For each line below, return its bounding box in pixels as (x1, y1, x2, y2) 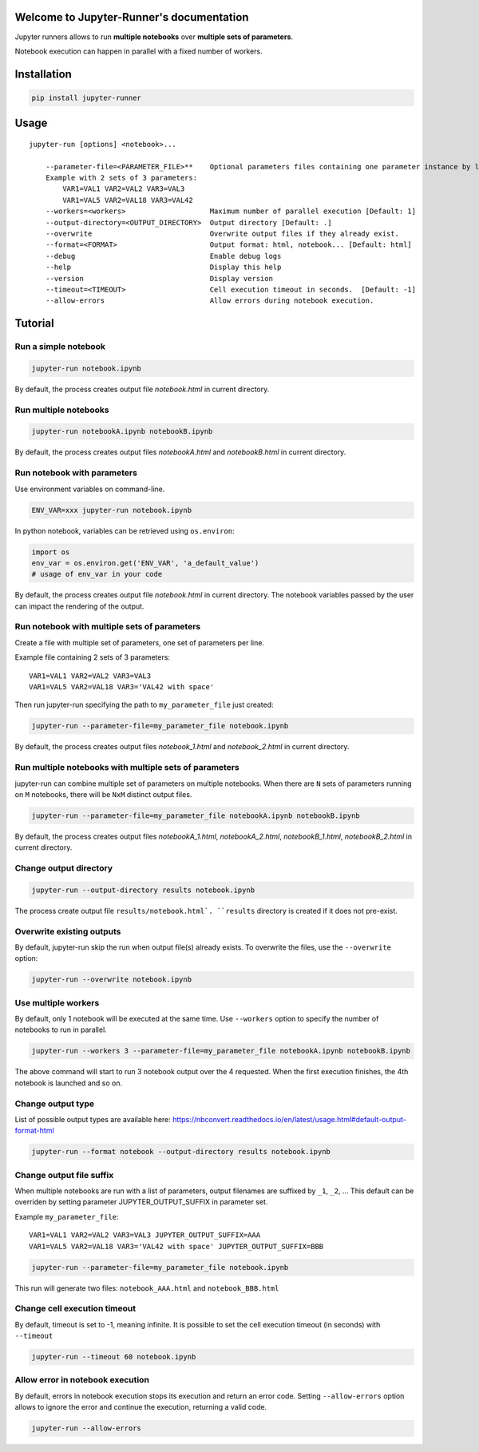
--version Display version (45, 274, 273, 283)
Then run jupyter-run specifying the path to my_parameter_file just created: (14, 700, 275, 710)
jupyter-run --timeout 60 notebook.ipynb (31, 1352, 196, 1362)
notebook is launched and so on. (14, 1078, 123, 1088)
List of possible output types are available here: (14, 1114, 172, 1124)
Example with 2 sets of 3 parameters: (45, 173, 198, 183)
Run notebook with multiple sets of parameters (14, 621, 201, 633)
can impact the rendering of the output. (14, 601, 144, 611)
